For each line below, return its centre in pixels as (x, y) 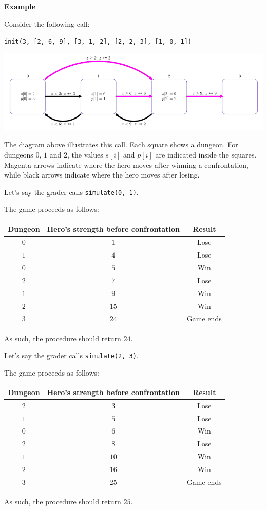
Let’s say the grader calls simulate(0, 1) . (71, 192)
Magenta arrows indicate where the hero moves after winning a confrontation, (126, 164)
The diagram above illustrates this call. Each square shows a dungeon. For (121, 144)
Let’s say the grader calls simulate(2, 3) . (71, 355)
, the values (85, 155)
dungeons (19, 155)
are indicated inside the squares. (206, 155)
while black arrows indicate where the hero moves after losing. (102, 175)
